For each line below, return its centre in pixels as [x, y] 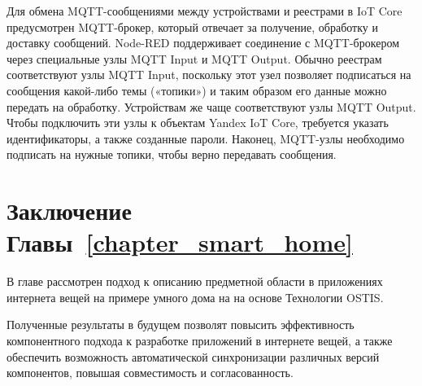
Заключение [69, 211]
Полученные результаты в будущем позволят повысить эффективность [181, 325]
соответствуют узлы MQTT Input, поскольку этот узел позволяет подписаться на [209, 75]
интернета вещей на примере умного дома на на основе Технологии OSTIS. [195, 297]
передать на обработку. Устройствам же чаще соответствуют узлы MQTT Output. [211, 106]
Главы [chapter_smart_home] [180, 242]
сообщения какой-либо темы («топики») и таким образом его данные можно [197, 90]
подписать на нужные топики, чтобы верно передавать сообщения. [172, 154]
